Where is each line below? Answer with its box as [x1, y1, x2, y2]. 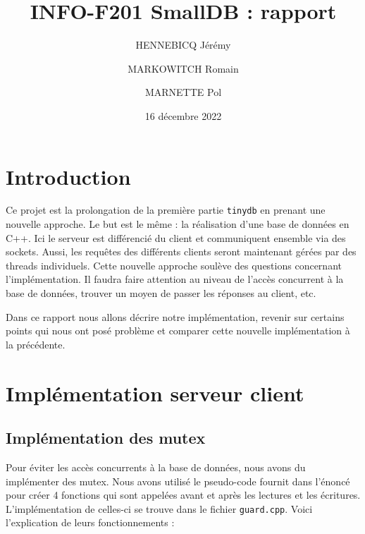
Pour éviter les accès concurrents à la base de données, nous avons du [6, 460, 306, 475]
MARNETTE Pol [144, 85, 222, 99]
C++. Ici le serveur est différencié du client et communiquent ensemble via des [6, 230, 346, 245]
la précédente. [6, 336, 66, 351]
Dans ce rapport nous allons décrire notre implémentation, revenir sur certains [6, 309, 345, 324]
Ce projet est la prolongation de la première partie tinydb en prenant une [6, 202, 326, 217]
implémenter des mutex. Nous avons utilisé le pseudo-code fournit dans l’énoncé [6, 473, 350, 488]
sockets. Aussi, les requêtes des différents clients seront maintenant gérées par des [6, 244, 357, 259]
